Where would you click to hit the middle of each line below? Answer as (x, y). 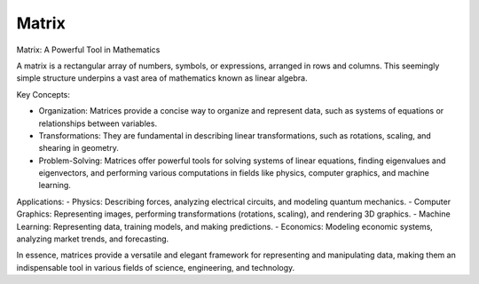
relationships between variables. (98, 123)
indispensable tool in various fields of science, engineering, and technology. (156, 267)
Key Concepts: (43, 94)
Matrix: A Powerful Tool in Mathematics (88, 50)
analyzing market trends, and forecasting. (93, 239)
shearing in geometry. (79, 148)
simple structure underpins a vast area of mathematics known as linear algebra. (162, 78)
